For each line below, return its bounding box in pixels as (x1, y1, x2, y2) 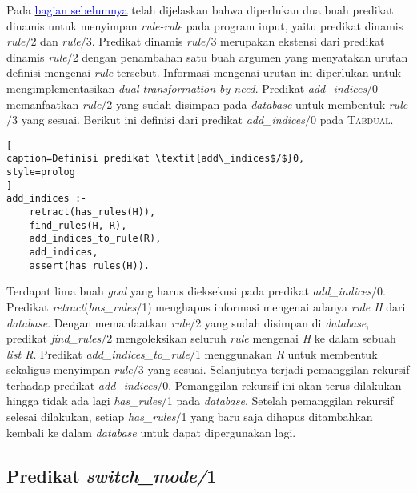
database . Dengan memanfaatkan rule (6, 314, 190, 331)
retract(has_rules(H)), (29, 206, 156, 218)
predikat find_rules (6, 330, 102, 347)
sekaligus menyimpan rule (6, 361, 133, 378)
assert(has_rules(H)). (29, 259, 150, 271)
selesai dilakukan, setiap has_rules (6, 408, 176, 425)
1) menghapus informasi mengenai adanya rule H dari (142, 298, 406, 315)
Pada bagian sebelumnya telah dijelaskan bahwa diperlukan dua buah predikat (6, 2, 394, 18)
